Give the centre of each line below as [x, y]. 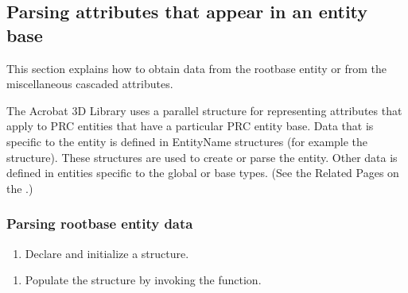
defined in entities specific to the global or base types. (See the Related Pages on [203, 173]
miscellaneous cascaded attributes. [90, 84]
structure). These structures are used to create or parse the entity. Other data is [202, 157]
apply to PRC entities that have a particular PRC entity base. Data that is [190, 126]
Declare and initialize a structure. [107, 253]
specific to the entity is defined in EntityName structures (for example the [187, 141]
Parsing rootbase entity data [100, 224]
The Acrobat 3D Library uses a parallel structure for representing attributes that [204, 110]
